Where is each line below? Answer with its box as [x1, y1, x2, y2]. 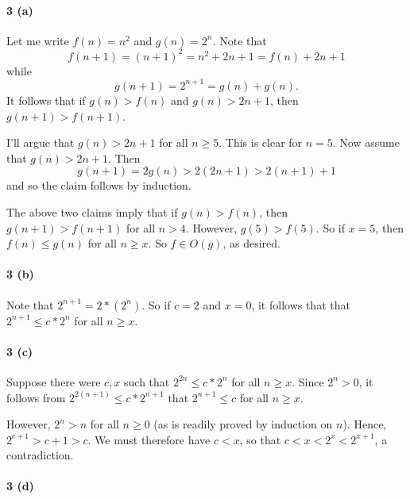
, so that [239, 431, 281, 447]
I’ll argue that [6, 134, 75, 151]
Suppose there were [6, 373, 101, 390]
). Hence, [342, 416, 387, 432]
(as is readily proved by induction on [153, 416, 333, 432]
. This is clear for [219, 134, 303, 151]
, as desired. [222, 235, 280, 251]
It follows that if [6, 91, 86, 108]
